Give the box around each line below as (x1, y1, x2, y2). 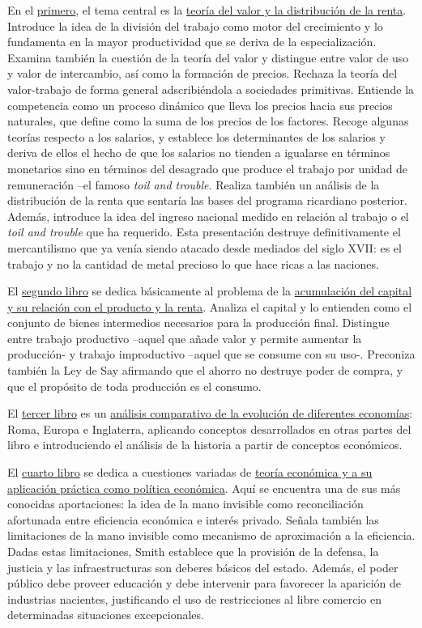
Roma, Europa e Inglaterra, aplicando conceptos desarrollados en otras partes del (7, 420, 411, 437)
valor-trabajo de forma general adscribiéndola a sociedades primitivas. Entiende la (7, 80, 415, 97)
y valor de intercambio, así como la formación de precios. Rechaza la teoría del (7, 65, 398, 82)
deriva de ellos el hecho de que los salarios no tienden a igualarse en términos (7, 144, 390, 161)
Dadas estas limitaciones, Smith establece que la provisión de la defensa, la (7, 543, 379, 559)
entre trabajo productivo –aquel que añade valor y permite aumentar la (7, 329, 362, 346)
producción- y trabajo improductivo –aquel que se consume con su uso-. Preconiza (7, 346, 416, 363)
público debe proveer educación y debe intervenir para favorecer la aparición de (7, 575, 402, 592)
